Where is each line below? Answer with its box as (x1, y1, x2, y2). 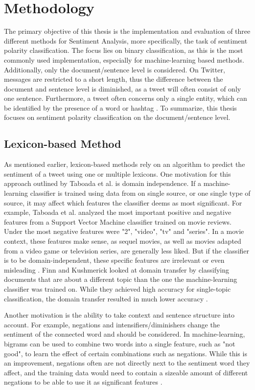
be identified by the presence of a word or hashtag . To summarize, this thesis (4, 102, 237, 113)
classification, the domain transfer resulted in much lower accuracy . (4, 293, 208, 303)
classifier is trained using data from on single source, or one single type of (30, 188, 251, 198)
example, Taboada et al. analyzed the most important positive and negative (4, 207, 232, 217)
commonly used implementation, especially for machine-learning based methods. (4, 54, 244, 65)
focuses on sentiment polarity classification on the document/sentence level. (4, 112, 231, 122)
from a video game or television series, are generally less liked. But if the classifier (4, 245, 250, 255)
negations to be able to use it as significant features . (4, 377, 162, 387)
